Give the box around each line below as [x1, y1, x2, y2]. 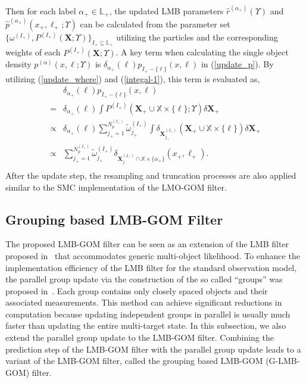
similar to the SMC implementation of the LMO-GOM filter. [5, 180, 227, 193]
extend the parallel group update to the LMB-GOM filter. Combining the [5, 331, 274, 344]
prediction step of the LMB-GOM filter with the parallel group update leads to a [5, 342, 301, 355]
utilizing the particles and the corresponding [116, 31, 278, 43]
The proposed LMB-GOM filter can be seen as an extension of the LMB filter [5, 238, 289, 250]
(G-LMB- [266, 354, 300, 367]
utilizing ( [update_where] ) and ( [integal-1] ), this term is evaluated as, [5, 72, 260, 85]
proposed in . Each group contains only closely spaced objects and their [5, 284, 268, 297]
